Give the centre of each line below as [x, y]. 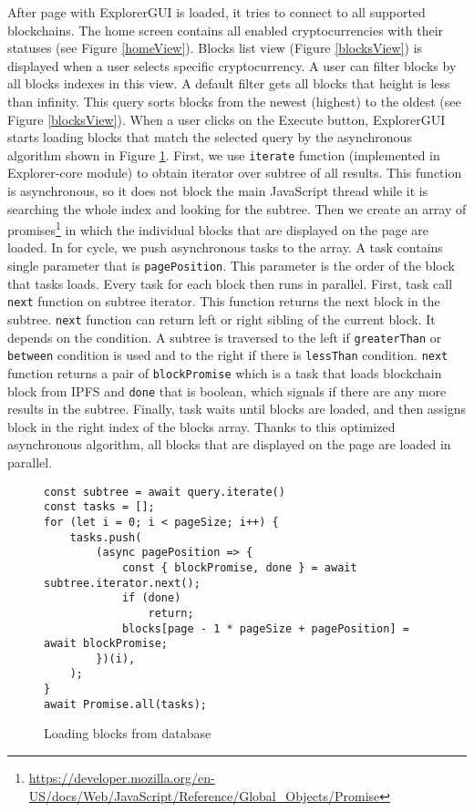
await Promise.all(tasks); [125, 704]
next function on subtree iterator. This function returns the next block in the [224, 301]
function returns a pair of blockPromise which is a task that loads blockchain [225, 372]
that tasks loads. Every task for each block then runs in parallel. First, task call [230, 283]
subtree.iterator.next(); [122, 583]
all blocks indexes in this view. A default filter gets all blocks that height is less [229, 83]
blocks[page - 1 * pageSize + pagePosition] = [265, 628]
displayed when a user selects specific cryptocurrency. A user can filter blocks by [232, 65]
